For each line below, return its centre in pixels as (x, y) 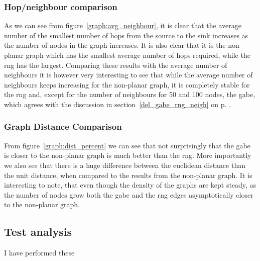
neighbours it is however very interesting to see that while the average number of (128, 75)
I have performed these (39, 253)
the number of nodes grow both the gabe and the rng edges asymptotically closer (129, 194)
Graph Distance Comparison (63, 126)
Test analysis (38, 232)
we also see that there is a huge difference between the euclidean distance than (125, 165)
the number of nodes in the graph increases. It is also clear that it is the (115, 45)
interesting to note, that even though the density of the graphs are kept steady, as (130, 185)
